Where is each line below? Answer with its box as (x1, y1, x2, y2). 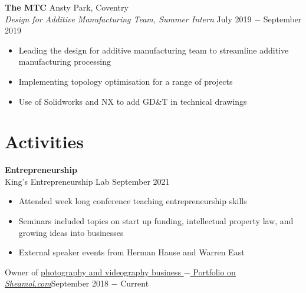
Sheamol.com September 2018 (5, 277, 108, 289)
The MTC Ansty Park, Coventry (5, 1, 129, 13)
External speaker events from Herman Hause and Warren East (18, 246, 245, 258)
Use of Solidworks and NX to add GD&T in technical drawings (18, 95, 247, 107)
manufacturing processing (18, 55, 111, 68)
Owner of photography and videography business (5, 265, 182, 278)
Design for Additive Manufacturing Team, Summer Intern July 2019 (5, 12, 252, 25)
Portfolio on (193, 265, 236, 278)
